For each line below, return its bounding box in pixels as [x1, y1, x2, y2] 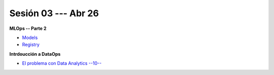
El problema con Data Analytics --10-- [22, 60, 101, 66]
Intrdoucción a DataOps [9, 51, 61, 57]
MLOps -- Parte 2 [9, 25, 47, 31]
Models [22, 34, 38, 41]
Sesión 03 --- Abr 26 [9, 8, 99, 19]
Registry [22, 42, 40, 48]
